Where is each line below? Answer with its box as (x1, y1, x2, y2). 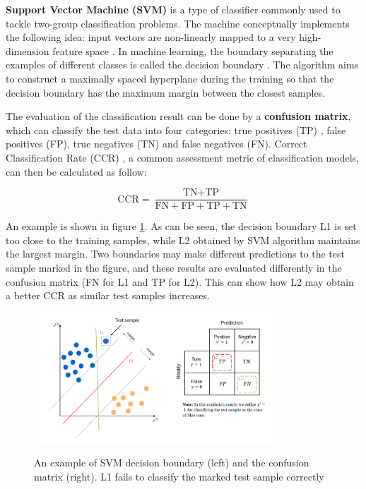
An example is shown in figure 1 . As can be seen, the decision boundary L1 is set (6, 219, 357, 234)
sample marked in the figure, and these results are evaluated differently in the (6, 260, 342, 274)
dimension (6, 43, 49, 58)
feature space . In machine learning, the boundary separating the (52, 43, 333, 58)
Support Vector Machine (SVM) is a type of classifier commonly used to (6, 2, 341, 16)
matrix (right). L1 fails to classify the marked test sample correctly (34, 469, 324, 483)
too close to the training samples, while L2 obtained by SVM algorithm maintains (6, 232, 360, 247)
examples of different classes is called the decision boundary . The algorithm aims (6, 57, 359, 72)
